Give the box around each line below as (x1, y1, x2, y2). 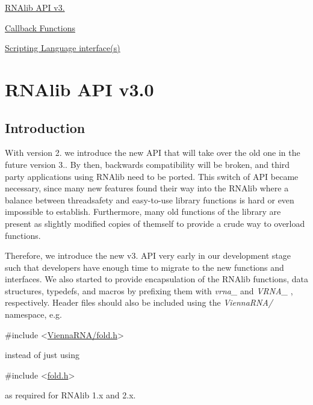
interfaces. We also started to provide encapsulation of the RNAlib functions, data (5, 273, 308, 285)
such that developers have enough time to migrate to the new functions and (5, 261, 284, 273)
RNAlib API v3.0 (5, 76, 154, 101)
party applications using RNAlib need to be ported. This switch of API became (5, 170, 299, 182)
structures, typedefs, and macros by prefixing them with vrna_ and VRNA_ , (5, 284, 293, 297)
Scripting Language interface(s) (5, 42, 120, 54)
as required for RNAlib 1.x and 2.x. (5, 389, 136, 401)
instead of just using (5, 348, 79, 361)
